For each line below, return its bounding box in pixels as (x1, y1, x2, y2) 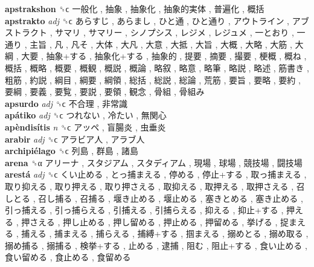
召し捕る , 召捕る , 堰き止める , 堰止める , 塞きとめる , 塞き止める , (38, 191, 303, 204)
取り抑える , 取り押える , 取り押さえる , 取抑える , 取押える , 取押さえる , (5, 179, 294, 192)
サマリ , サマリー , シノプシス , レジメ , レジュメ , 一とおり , (55, 26, 294, 39)
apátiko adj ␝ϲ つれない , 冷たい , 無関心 (5, 109, 167, 121)
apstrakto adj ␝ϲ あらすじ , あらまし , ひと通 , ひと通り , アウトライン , (5, 14, 289, 27)
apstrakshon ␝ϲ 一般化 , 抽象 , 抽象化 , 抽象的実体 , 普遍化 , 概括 (5, 2, 264, 14)
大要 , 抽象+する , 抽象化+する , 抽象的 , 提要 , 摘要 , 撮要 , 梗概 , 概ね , (21, 50, 307, 62)
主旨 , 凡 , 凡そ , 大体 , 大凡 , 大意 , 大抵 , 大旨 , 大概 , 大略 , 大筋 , (30, 37, 292, 50)
